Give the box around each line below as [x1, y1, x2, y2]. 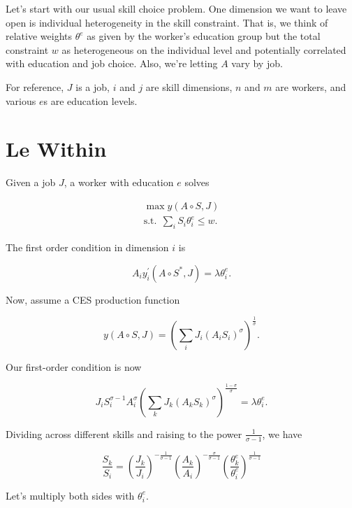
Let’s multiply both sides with [6, 488, 135, 502]
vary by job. [231, 56, 283, 71]
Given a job [6, 175, 56, 190]
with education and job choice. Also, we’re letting [6, 56, 218, 71]
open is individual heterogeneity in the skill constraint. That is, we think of [6, 15, 328, 29]
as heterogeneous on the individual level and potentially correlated [61, 42, 346, 57]
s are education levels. [43, 93, 138, 108]
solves [184, 175, 210, 190]
